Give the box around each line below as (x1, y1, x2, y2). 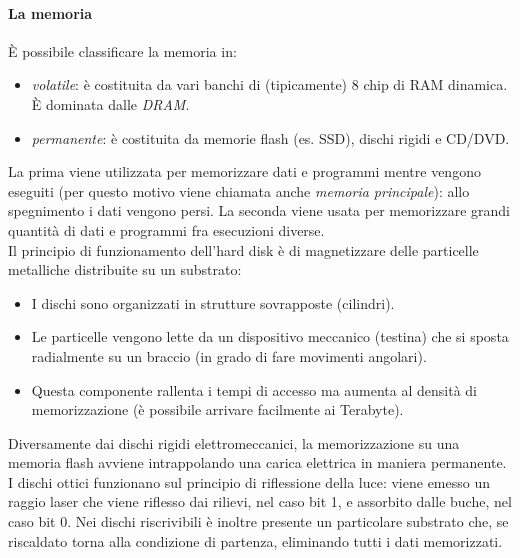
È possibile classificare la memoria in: (8, 40, 237, 61)
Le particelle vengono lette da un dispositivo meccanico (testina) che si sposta (31, 326, 509, 347)
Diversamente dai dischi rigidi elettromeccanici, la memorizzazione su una (8, 432, 460, 453)
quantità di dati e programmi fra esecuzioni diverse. (8, 219, 325, 240)
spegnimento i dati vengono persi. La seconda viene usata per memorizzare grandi (8, 200, 510, 221)
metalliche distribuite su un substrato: (8, 259, 242, 280)
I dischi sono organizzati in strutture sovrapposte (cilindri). (31, 292, 395, 313)
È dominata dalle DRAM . (31, 93, 190, 114)
